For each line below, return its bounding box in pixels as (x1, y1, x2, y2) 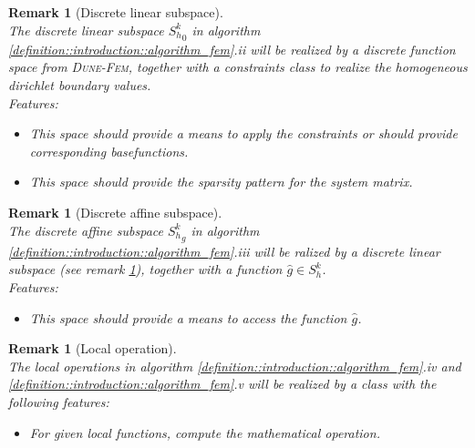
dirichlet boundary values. (8, 76, 151, 95)
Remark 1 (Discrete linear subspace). (8, 3, 223, 21)
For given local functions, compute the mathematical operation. (29, 423, 380, 442)
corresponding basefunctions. (29, 141, 189, 160)
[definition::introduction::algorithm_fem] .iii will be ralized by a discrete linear (8, 241, 440, 260)
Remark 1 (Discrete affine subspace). (8, 203, 222, 221)
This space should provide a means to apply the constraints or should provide (29, 124, 458, 143)
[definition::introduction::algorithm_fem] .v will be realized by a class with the (8, 374, 437, 393)
